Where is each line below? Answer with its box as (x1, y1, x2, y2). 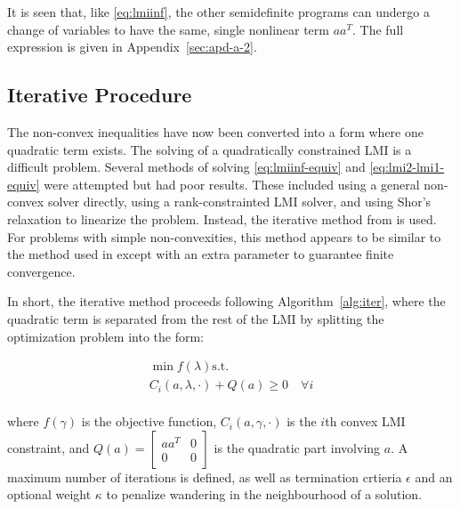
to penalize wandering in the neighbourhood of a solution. (106, 485, 423, 504)
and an (415, 467, 453, 486)
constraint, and (7, 438, 90, 456)
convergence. (7, 262, 76, 280)
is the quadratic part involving (214, 438, 381, 456)
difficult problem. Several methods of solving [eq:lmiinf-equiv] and (7, 158, 366, 176)
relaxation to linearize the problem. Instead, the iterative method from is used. (7, 209, 437, 228)
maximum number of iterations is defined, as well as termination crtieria (7, 467, 402, 486)
